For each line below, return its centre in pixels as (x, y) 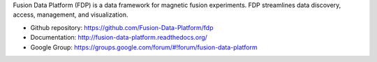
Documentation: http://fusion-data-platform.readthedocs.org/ (119, 38)
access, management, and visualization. (71, 15)
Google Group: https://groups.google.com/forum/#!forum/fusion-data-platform (144, 47)
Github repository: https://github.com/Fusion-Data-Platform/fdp (122, 27)
